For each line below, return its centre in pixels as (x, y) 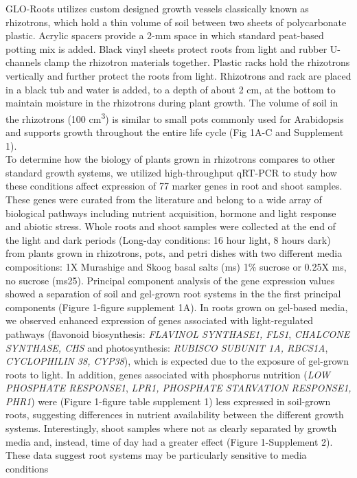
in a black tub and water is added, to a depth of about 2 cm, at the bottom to (171, 89)
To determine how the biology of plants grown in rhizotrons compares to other (171, 159)
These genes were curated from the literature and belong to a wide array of (164, 199)
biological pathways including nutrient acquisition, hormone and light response (171, 213)
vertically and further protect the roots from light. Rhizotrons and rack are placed (178, 75)
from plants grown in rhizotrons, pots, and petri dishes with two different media (174, 253)
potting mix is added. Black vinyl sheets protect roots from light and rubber (166, 48)
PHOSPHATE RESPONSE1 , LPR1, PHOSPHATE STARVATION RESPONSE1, (178, 388)
